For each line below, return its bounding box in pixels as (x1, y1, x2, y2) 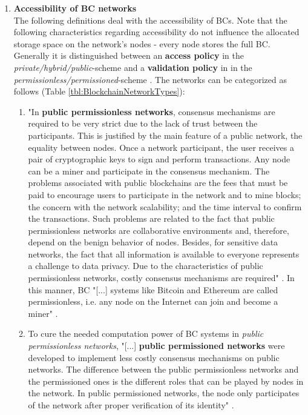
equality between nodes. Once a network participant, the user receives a (28, 141, 294, 153)
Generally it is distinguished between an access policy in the (13, 49, 244, 62)
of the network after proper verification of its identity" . (28, 399, 234, 411)
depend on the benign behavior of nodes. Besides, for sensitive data (28, 236, 278, 248)
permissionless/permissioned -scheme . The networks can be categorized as (13, 73, 287, 85)
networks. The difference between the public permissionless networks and (28, 363, 299, 376)
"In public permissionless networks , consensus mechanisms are (28, 105, 275, 118)
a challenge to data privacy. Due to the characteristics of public (28, 259, 263, 272)
